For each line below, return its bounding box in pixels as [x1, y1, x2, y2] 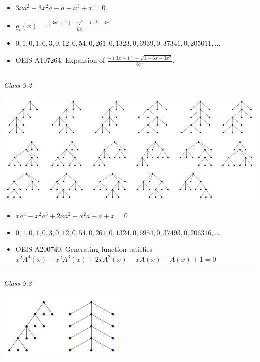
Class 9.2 [4, 80, 32, 90]
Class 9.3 [4, 278, 32, 288]
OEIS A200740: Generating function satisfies [15, 244, 152, 254]
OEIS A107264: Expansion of [15, 55, 105, 65]
